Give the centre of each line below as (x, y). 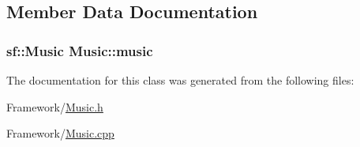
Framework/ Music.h (55, 106)
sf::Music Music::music (80, 50)
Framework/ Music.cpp (60, 133)
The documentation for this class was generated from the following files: (180, 80)
